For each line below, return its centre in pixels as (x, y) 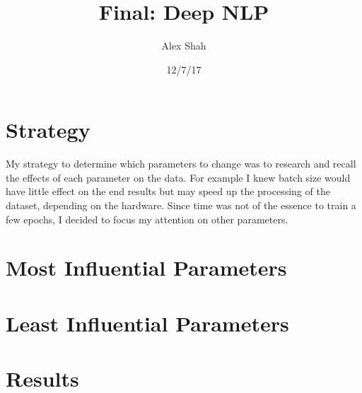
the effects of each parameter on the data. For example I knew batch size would (178, 177)
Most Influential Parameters (146, 268)
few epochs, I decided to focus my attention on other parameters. (147, 219)
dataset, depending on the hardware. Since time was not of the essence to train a (181, 205)
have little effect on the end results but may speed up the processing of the (168, 191)
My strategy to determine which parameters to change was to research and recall (181, 164)
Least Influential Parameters (147, 323)
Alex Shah (184, 46)
